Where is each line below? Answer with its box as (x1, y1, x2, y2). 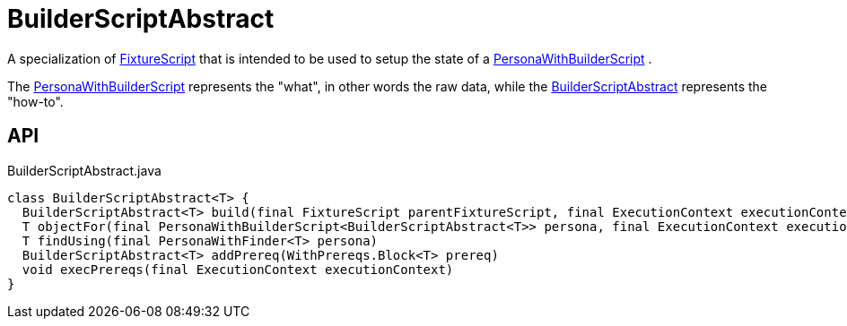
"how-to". (7, 93, 64, 109)
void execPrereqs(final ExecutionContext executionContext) (22, 262, 454, 277)
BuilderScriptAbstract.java (7, 162, 162, 178)
